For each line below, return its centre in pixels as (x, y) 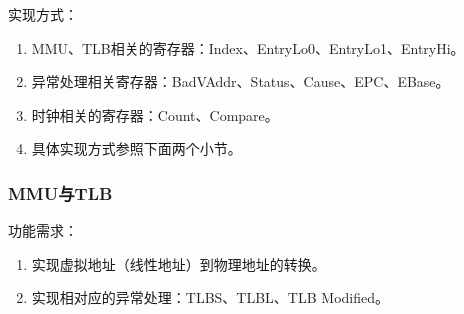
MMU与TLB (60, 192)
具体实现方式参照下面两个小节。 (136, 148)
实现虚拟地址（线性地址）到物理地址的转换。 (178, 263)
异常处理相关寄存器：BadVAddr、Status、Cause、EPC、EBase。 (240, 81)
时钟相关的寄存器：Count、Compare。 (155, 114)
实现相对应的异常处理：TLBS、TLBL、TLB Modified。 (210, 297)
